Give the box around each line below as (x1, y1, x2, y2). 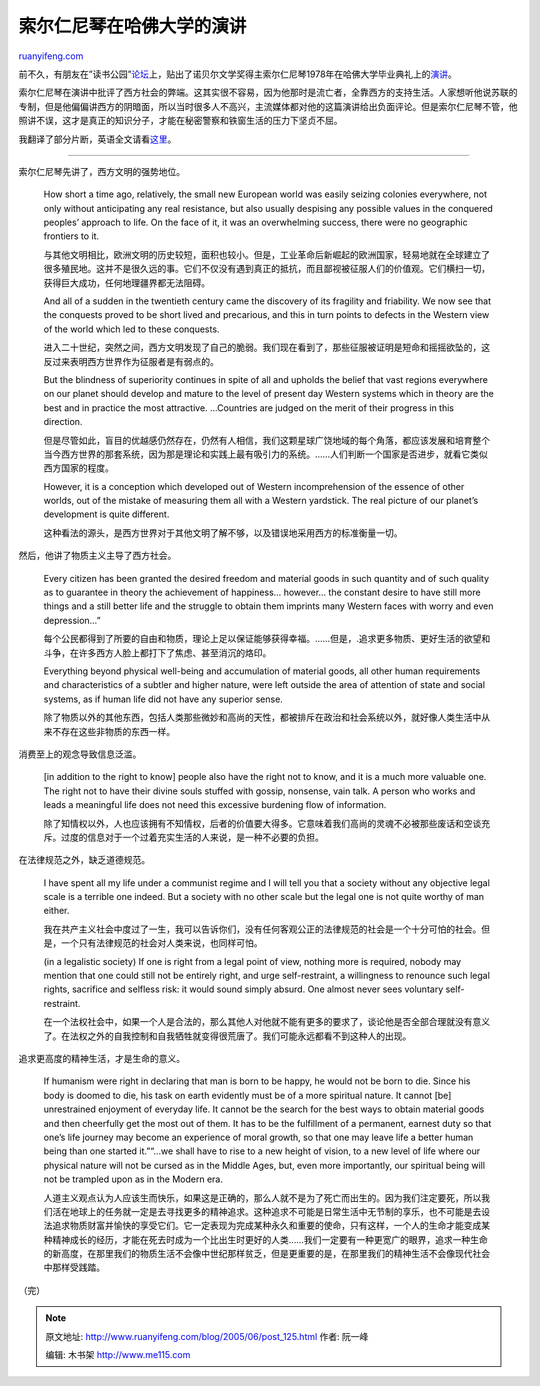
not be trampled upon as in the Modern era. (43, 1173, 224, 1185)
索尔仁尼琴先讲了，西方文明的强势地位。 (18, 165, 185, 177)
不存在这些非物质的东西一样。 (51, 725, 175, 737)
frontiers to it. (43, 230, 100, 242)
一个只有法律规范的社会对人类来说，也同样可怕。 (60, 937, 263, 949)
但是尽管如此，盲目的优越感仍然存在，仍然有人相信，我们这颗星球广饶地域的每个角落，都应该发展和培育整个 (43, 434, 490, 446)
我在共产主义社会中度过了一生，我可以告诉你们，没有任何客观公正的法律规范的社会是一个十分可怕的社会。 (43, 923, 482, 935)
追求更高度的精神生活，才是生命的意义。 (18, 1052, 185, 1064)
